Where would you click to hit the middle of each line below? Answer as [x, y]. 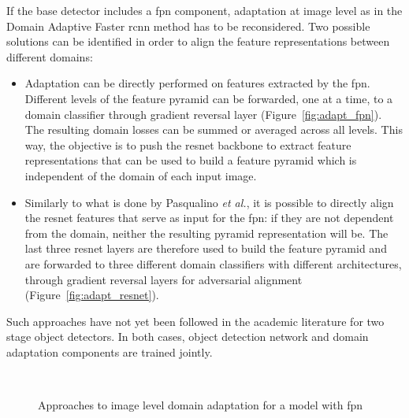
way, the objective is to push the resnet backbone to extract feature [188, 144]
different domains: [50, 56]
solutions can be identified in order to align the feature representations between [198, 41]
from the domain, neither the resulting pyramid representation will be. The [206, 233]
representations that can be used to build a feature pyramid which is [191, 160]
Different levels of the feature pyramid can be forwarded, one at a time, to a [209, 98]
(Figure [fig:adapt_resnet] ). [92, 295]
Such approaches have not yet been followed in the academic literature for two [195, 321]
